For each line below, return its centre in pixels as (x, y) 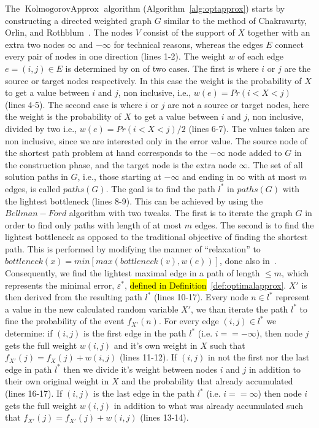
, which (295, 273)
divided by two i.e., (41, 128)
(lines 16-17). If (34, 393)
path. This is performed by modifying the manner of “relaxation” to (133, 248)
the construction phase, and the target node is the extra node (121, 164)
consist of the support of (189, 32)
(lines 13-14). (164, 417)
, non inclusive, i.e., (155, 92)
